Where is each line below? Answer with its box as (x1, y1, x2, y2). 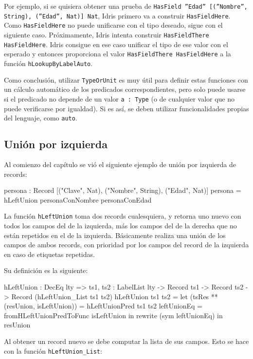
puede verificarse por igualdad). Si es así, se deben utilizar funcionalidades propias (4, 103, 249, 113)
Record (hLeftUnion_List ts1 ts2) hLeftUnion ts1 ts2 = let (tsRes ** (11, 291, 218, 301)
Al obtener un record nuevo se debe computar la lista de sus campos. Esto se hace (4, 336, 249, 346)
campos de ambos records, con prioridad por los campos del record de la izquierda (4, 239, 249, 250)
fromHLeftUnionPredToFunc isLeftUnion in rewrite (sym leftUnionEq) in (4, 310, 223, 320)
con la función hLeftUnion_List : (4, 345, 102, 356)
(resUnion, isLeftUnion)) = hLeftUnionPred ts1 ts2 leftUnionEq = (4, 301, 203, 311)
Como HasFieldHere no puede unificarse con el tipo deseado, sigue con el (4, 20, 223, 30)
